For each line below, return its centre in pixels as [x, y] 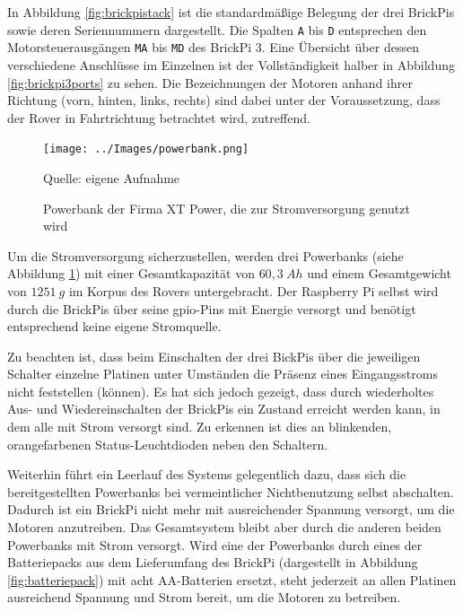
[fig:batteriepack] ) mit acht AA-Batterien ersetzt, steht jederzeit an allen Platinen [232, 579]
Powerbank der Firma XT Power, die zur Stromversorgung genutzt [227, 208]
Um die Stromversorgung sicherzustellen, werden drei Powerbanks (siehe [205, 255]
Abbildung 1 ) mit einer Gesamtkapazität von [131, 273]
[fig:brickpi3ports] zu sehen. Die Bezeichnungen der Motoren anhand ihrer [210, 82]
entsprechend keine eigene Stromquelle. [114, 326]
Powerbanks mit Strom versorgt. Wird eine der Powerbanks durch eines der [215, 544]
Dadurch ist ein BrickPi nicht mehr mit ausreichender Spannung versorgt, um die [231, 509]
